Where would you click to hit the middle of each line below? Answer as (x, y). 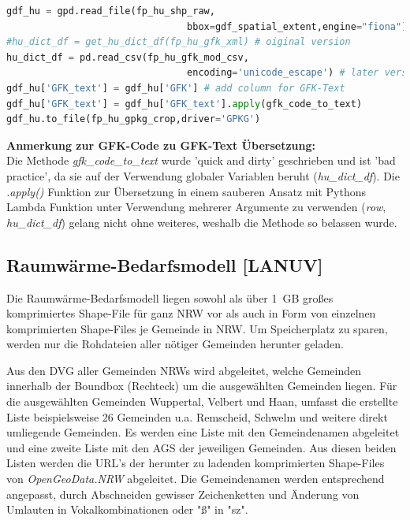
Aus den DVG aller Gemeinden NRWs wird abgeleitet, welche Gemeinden (184, 370)
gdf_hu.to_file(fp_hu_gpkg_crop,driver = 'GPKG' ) (134, 119)
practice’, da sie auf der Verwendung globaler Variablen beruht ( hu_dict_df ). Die (203, 175)
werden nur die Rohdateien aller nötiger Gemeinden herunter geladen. (175, 344)
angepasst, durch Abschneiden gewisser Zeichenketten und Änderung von (183, 494)
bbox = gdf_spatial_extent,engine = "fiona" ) (297, 26)
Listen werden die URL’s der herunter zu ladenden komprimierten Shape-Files (196, 463)
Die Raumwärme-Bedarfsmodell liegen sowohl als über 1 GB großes (170, 297)
